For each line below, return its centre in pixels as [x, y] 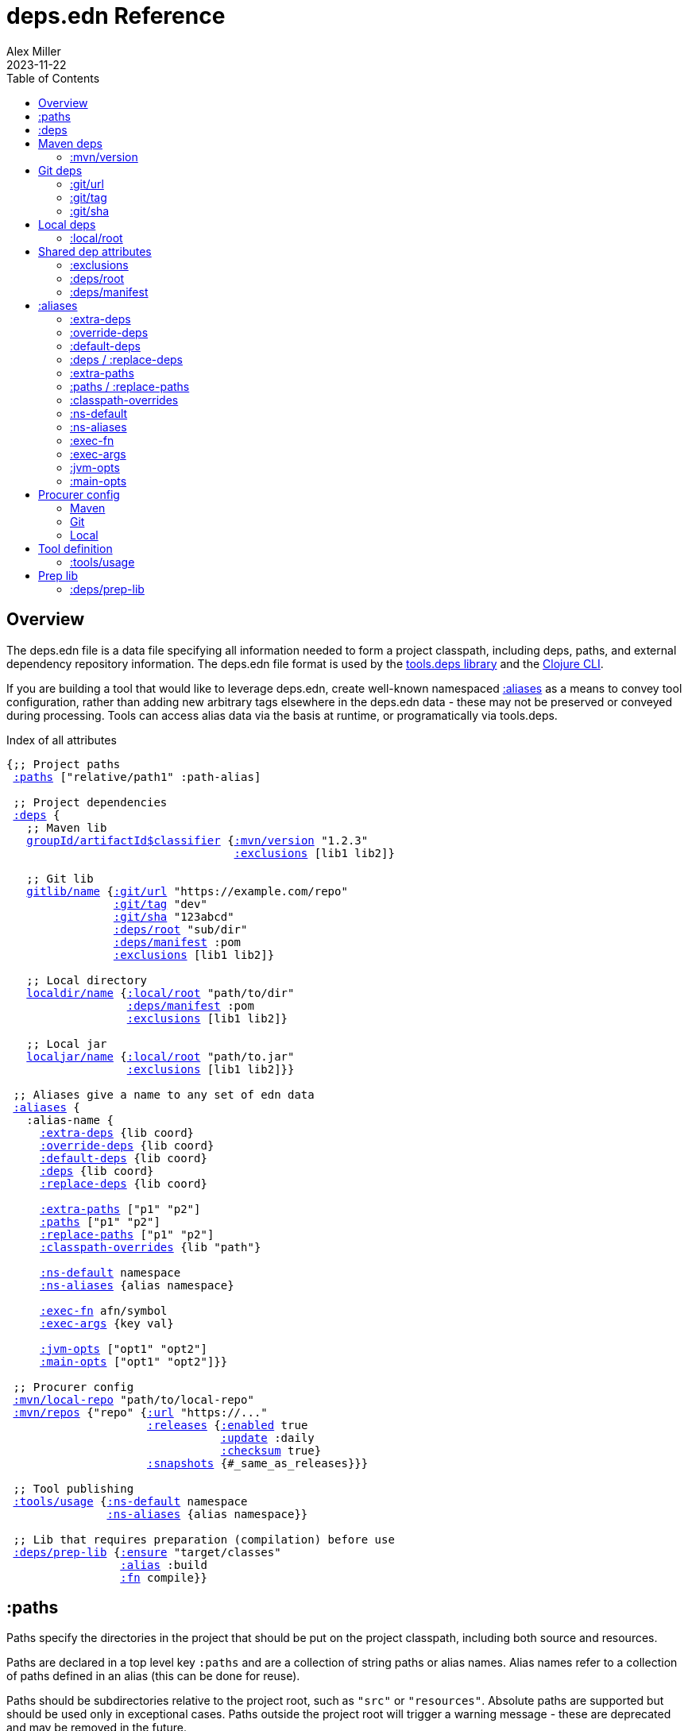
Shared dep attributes [95, 251]
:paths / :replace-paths [130, 386]
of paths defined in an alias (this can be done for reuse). [153, 1676]
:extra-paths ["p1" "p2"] [120, 1209]
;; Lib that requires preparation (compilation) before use [204, 1539]
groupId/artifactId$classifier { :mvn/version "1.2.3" [197, 840]
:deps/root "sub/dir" [180, 929]
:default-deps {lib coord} [124, 1158]
